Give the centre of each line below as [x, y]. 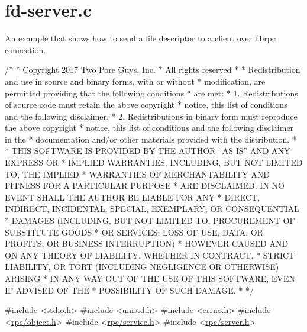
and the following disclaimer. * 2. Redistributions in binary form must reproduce [151, 116]
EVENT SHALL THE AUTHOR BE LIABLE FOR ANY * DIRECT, [133, 197]
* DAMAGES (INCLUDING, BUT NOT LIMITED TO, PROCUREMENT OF [150, 220]
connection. [25, 49]
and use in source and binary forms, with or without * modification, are [135, 81]
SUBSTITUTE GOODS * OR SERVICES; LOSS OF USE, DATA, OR [134, 232]
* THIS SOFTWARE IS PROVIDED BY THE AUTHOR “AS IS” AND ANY [148, 151]
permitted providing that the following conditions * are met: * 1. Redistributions [151, 93]
